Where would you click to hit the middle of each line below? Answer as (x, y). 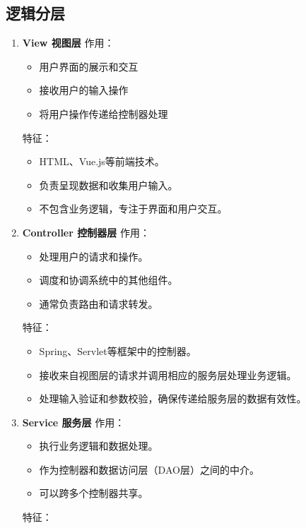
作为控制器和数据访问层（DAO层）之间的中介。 (149, 469)
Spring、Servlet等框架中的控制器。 (118, 350)
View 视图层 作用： (68, 43)
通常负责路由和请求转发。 (99, 303)
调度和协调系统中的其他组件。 (108, 280)
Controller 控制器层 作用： (86, 232)
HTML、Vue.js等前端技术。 (102, 161)
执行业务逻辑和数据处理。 (99, 446)
